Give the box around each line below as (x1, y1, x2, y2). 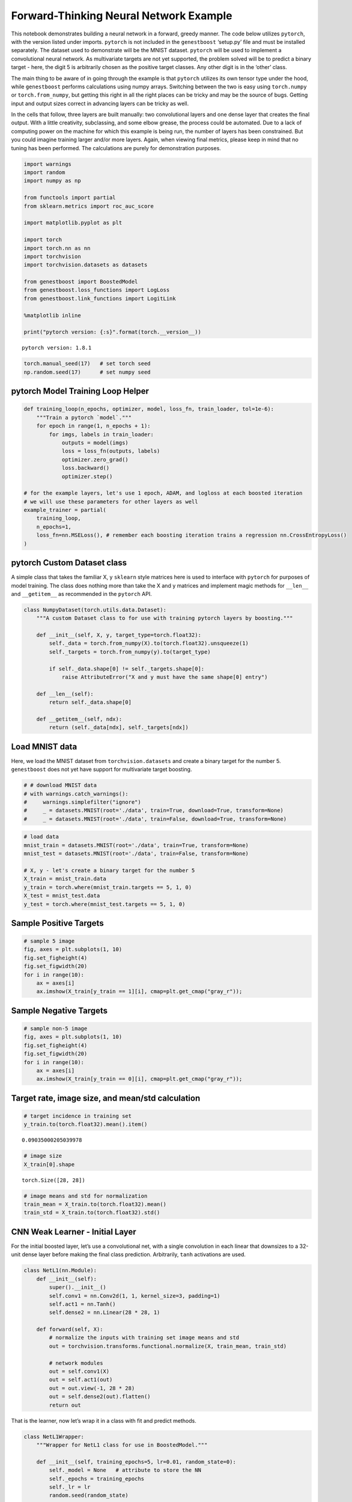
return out (49, 1402, 81, 1408)
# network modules (49, 1360, 103, 1366)
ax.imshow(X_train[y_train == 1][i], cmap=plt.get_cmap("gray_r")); (36, 988, 243, 995)
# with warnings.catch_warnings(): (23, 790, 129, 797)
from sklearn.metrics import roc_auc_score (23, 202, 154, 210)
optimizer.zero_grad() (61, 456, 129, 463)
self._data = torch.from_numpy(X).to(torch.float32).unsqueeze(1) (49, 640, 249, 647)
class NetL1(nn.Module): (23, 1267, 97, 1274)
